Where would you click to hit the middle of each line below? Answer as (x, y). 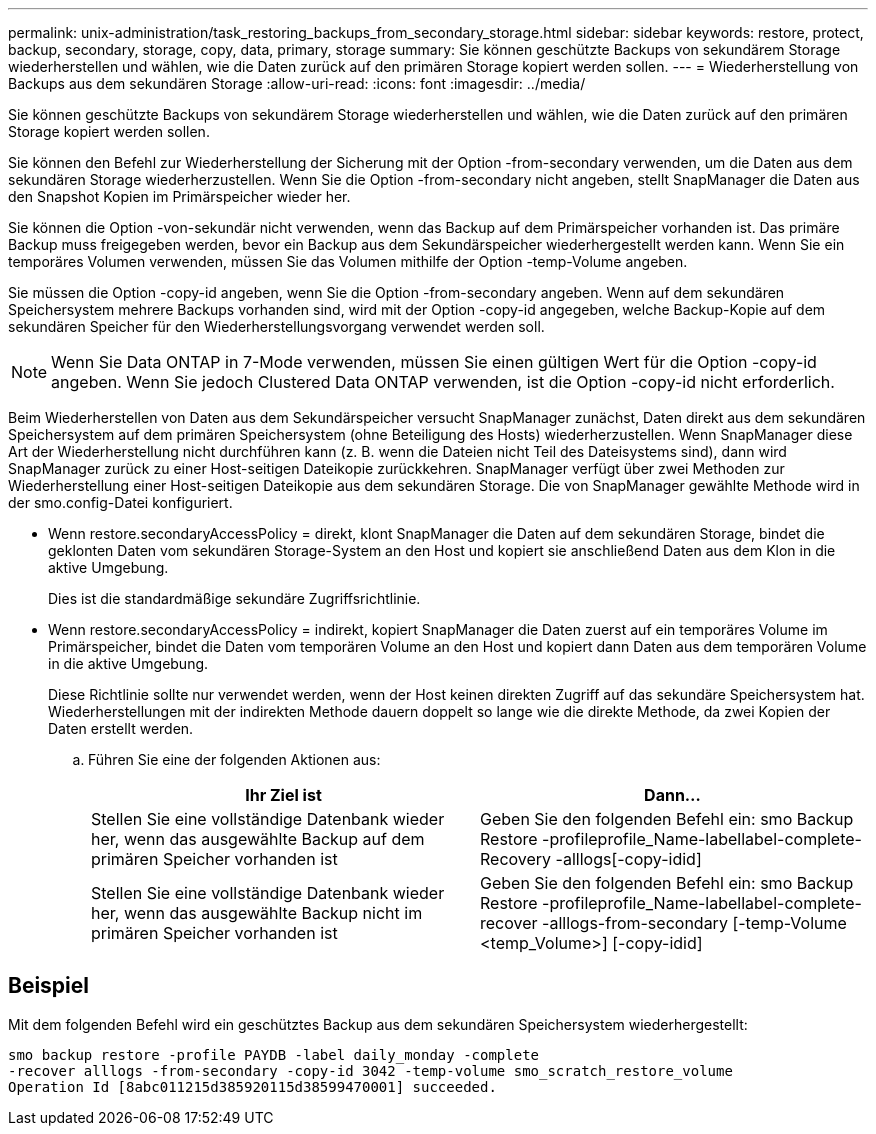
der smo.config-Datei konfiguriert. (120, 502)
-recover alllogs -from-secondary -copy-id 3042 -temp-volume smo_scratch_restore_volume (370, 1070)
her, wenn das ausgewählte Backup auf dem (258, 839)
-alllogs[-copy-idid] (628, 859)
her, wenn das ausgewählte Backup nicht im (257, 913)
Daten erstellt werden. (121, 728)
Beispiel (48, 986)
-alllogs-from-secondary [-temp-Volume (694, 923)
